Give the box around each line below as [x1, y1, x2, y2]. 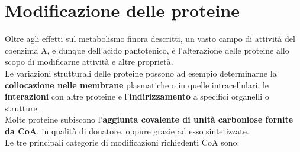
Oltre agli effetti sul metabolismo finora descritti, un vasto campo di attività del [5, 32, 295, 45]
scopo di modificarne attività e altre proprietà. [5, 55, 173, 68]
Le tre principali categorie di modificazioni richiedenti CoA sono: [5, 136, 240, 148]
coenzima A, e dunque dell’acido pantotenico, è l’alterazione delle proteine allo [5, 44, 289, 56]
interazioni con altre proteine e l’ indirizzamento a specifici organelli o [5, 90, 269, 103]
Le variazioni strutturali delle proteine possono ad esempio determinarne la [5, 67, 277, 79]
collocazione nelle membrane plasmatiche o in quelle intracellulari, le [5, 78, 269, 91]
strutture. [5, 101, 40, 114]
